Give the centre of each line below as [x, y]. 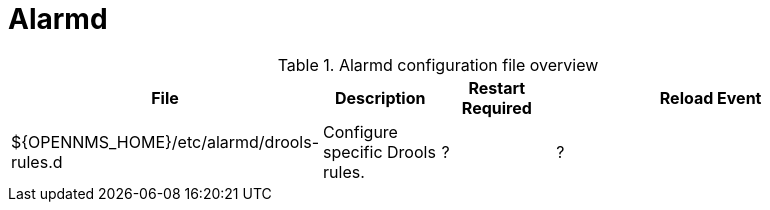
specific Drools [379, 151]
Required [496, 107]
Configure [360, 131]
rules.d [37, 161]
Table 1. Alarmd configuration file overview [438, 64]
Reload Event [710, 97]
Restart [497, 87]
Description [380, 97]
